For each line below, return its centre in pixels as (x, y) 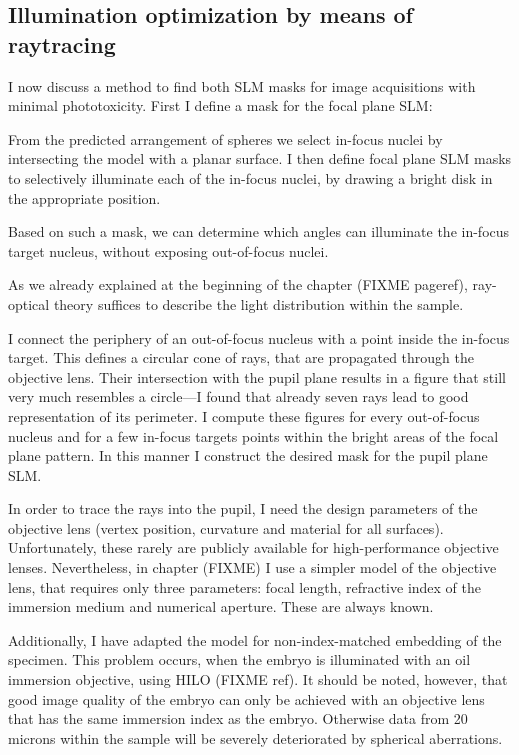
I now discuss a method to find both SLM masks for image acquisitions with (242, 85)
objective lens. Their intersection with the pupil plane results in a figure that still (257, 376)
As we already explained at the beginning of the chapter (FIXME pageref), (238, 284)
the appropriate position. (84, 197)
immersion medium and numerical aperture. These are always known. (221, 606)
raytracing (62, 43)
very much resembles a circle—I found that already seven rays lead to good (238, 396)
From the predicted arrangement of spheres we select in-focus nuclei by (225, 138)
